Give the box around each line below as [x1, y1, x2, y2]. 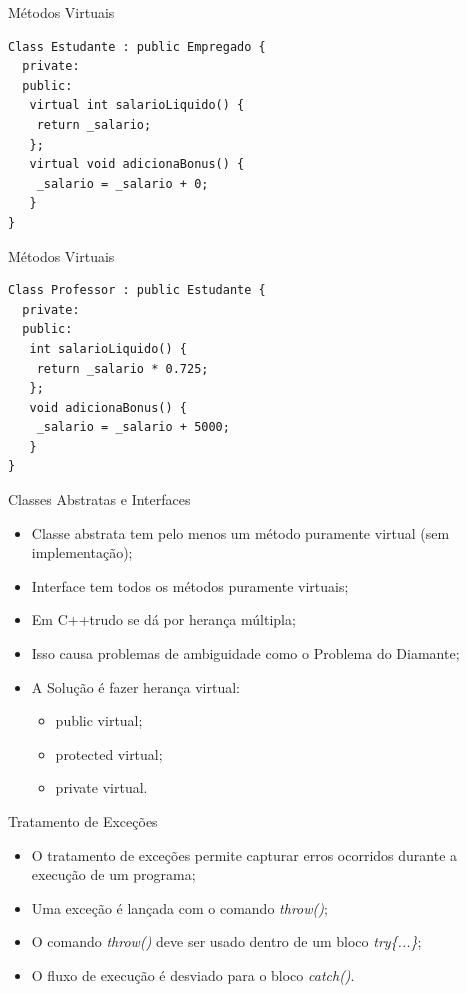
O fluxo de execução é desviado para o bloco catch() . [31, 964, 355, 985]
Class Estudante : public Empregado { [8, 39, 266, 54]
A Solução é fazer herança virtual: [31, 676, 240, 697]
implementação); [31, 542, 133, 563]
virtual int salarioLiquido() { [29, 98, 245, 113]
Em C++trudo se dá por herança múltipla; [31, 609, 296, 630]
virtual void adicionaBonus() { [29, 157, 245, 172]
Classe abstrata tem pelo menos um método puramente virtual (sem [31, 522, 450, 543]
